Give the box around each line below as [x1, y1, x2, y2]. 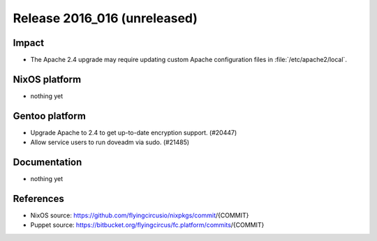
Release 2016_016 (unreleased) [13, 10, 198, 26]
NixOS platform [13, 73, 82, 85]
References [13, 192, 64, 205]
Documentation [13, 157, 82, 169]
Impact [13, 37, 45, 49]
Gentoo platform [13, 110, 87, 122]
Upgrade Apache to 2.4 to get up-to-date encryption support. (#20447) [30, 128, 237, 137]
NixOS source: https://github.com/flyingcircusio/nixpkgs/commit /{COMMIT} [30, 211, 249, 219]
